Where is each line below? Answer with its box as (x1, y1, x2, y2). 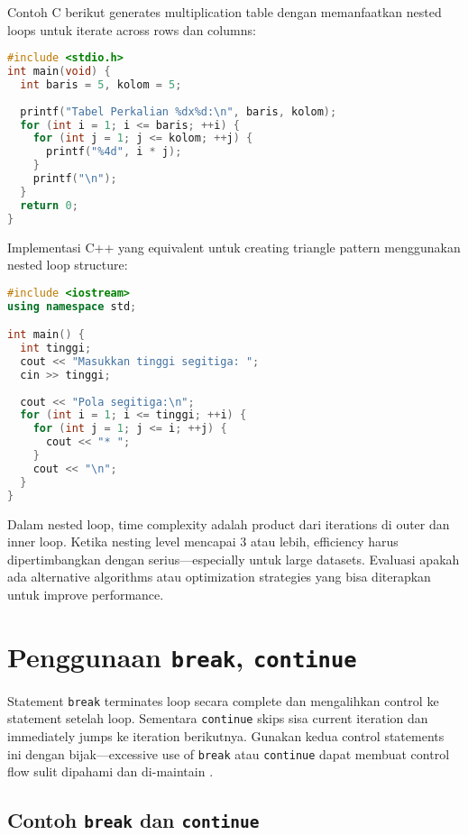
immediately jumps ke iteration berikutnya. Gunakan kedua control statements (7, 727, 445, 746)
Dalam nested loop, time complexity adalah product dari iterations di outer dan (7, 514, 450, 533)
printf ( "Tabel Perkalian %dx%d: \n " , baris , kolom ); (20, 105, 337, 118)
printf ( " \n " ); (32, 172, 117, 186)
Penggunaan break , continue (7, 638, 357, 674)
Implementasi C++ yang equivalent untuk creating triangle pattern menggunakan (7, 237, 461, 256)
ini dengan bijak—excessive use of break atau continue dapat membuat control (7, 744, 450, 763)
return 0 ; (20, 198, 78, 212)
